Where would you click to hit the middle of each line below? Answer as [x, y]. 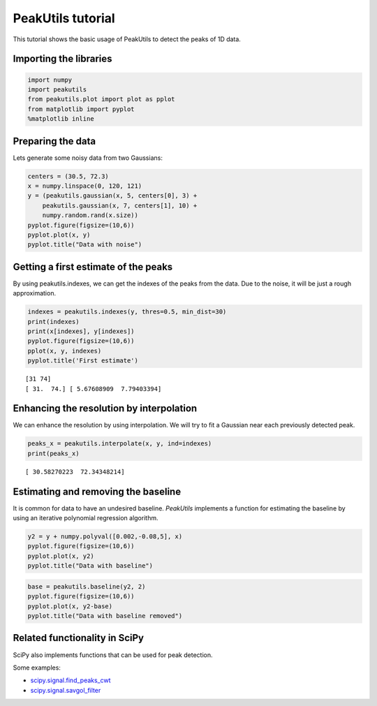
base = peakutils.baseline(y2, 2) [87, 586]
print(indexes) [53, 322]
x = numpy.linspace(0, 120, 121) [85, 186]
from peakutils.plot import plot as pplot [101, 99]
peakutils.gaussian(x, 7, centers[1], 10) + [120, 205]
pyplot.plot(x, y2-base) [70, 606]
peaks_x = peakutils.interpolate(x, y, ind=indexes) [120, 444]
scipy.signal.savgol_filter [66, 690]
